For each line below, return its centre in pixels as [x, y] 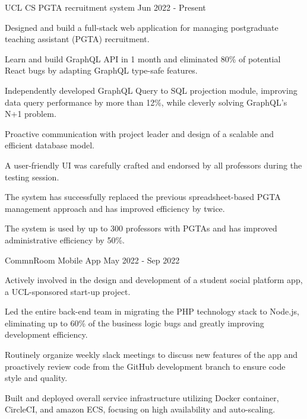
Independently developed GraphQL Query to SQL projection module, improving [151, 90]
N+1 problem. [31, 114]
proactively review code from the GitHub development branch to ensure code [145, 366]
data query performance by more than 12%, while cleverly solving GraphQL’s [146, 102]
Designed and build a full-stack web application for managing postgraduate [142, 27]
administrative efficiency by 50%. [65, 239]
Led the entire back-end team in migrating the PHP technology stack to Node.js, [152, 311]
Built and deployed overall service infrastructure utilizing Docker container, [142, 397]
